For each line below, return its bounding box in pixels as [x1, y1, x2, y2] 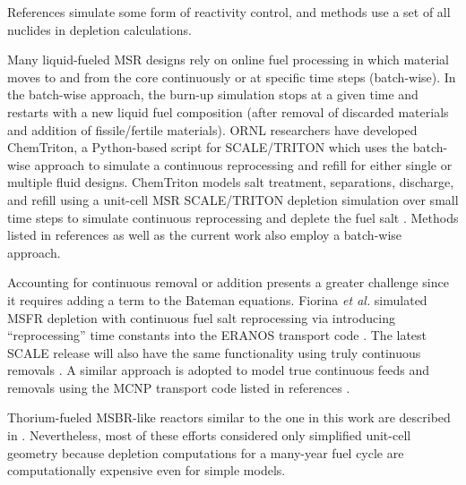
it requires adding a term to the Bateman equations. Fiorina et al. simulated [7, 290, 427, 309]
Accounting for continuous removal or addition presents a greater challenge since [7, 273, 449, 292]
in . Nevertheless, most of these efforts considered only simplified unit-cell [7, 426, 411, 445]
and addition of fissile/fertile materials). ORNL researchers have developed [7, 120, 418, 139]
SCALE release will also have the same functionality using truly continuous [7, 343, 421, 362]
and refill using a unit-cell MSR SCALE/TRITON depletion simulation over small [7, 190, 459, 208]
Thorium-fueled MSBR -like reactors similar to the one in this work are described [7, 408, 451, 427]
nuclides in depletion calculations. [7, 20, 192, 38]
